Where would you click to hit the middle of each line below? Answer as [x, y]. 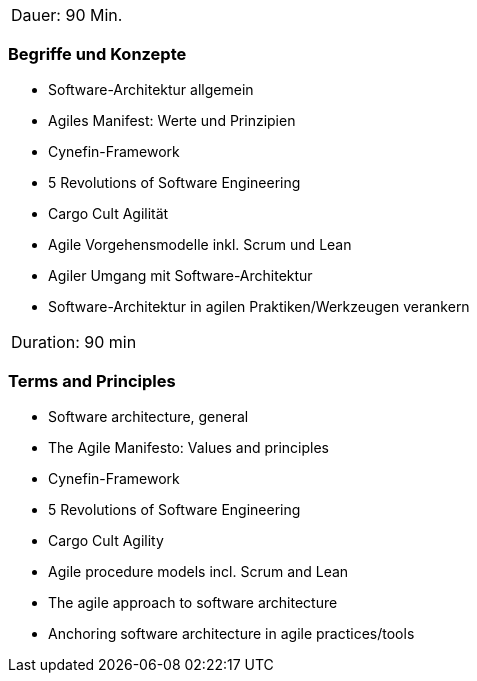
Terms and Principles [92, 381]
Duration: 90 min [74, 341]
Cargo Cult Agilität [108, 213]
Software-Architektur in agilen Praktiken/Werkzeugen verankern [259, 306]
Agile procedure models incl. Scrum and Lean [198, 571]
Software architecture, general [148, 416]
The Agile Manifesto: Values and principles [188, 447]
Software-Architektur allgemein [151, 89]
